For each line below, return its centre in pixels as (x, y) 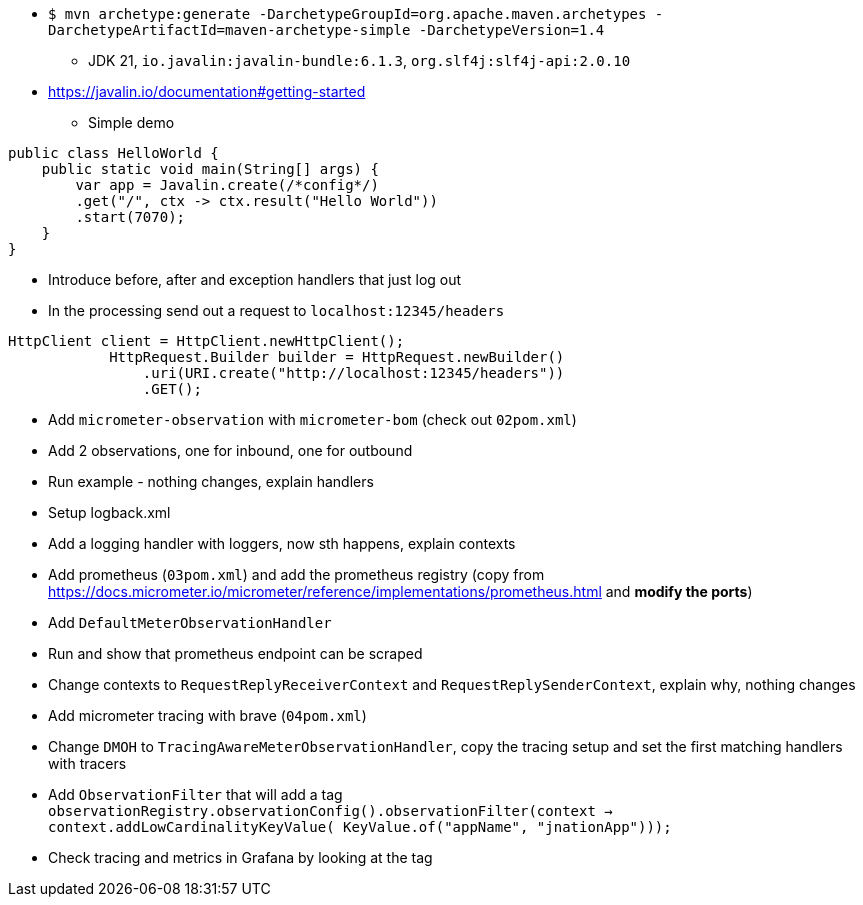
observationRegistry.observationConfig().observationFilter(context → (330, 811)
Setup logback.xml (109, 512)
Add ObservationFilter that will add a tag (195, 794)
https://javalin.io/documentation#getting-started (207, 91)
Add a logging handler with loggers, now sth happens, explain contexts (282, 543)
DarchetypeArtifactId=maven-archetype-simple (229, 30)
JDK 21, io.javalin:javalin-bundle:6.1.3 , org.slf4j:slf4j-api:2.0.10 (359, 60)
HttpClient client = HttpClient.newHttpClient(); (206, 341)
